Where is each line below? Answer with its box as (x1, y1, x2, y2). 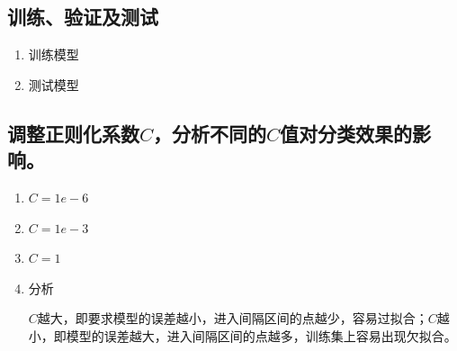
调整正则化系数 (7, 119, 139, 147)
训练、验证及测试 (7, 3, 158, 31)
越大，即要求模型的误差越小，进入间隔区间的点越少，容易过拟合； (37, 309, 428, 328)
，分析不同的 (153, 119, 267, 147)
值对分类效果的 (280, 119, 413, 147)
